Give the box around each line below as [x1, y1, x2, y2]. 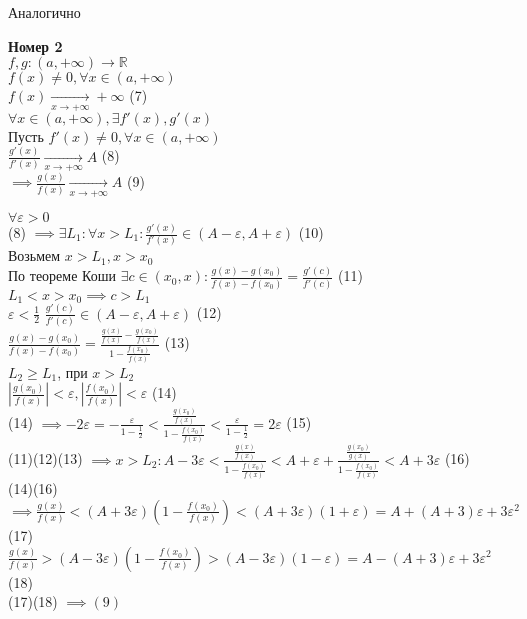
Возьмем [8, 245, 61, 266]
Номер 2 [8, 35, 63, 56]
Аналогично [8, 2, 81, 22]
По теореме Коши [8, 265, 116, 286]
